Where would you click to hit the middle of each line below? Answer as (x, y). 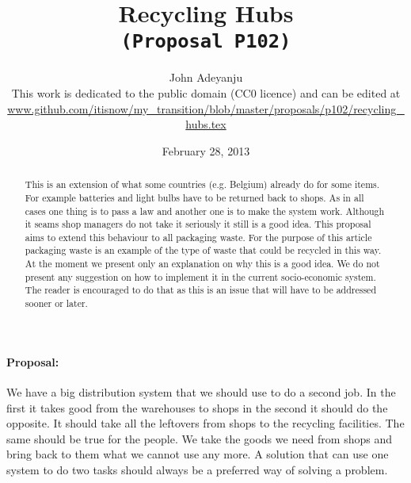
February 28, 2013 (206, 150)
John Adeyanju (206, 77)
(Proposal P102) (206, 42)
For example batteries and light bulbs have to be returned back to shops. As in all (194, 197)
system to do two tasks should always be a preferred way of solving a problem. (197, 469)
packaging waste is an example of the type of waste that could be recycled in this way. (203, 250)
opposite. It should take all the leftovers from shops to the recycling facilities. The (205, 423)
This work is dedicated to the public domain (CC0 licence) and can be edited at (206, 93)
